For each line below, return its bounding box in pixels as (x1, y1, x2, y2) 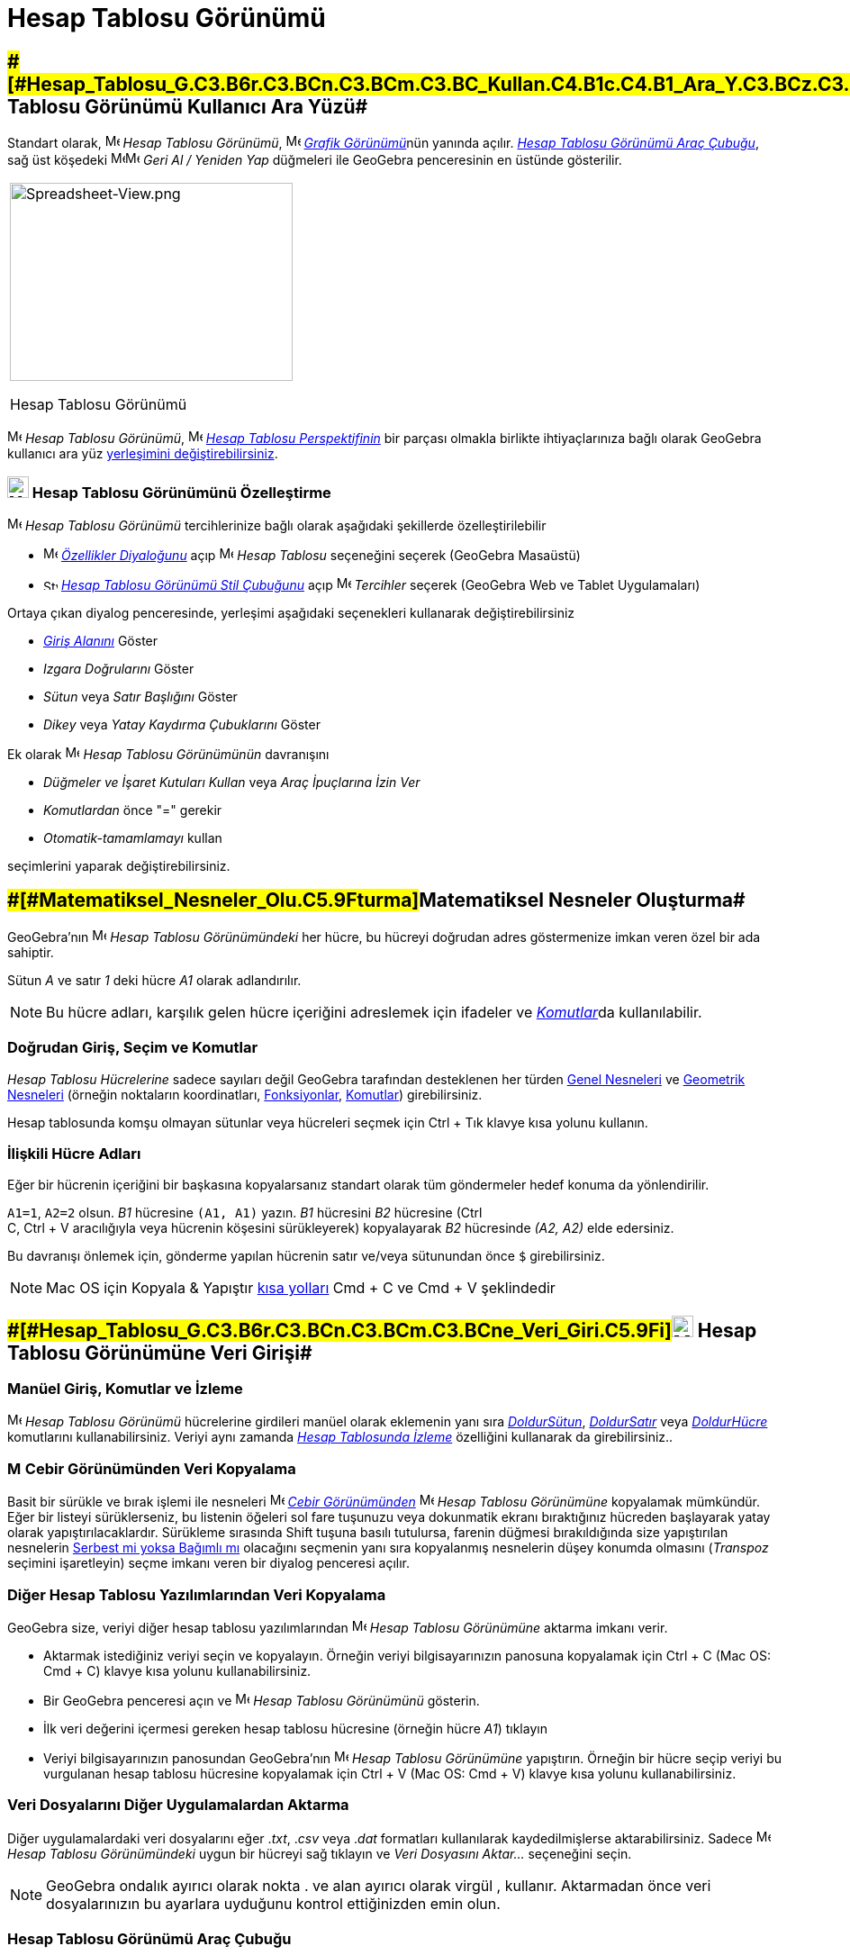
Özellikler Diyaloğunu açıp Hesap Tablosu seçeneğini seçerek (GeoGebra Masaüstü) (60, 547, 581, 563)
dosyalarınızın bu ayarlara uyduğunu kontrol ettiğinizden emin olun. (46, 1894, 501, 1913)
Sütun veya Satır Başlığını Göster (43, 688, 238, 704)
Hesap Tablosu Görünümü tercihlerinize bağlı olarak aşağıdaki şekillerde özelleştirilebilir (24, 517, 547, 533)
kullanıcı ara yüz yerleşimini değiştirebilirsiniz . (7, 446, 278, 462)
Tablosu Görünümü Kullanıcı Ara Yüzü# (7, 95, 368, 118)
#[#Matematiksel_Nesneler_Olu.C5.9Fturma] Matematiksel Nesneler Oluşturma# (7, 889, 746, 912)
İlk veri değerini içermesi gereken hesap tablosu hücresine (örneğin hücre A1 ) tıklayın (43, 1720, 547, 1736)
